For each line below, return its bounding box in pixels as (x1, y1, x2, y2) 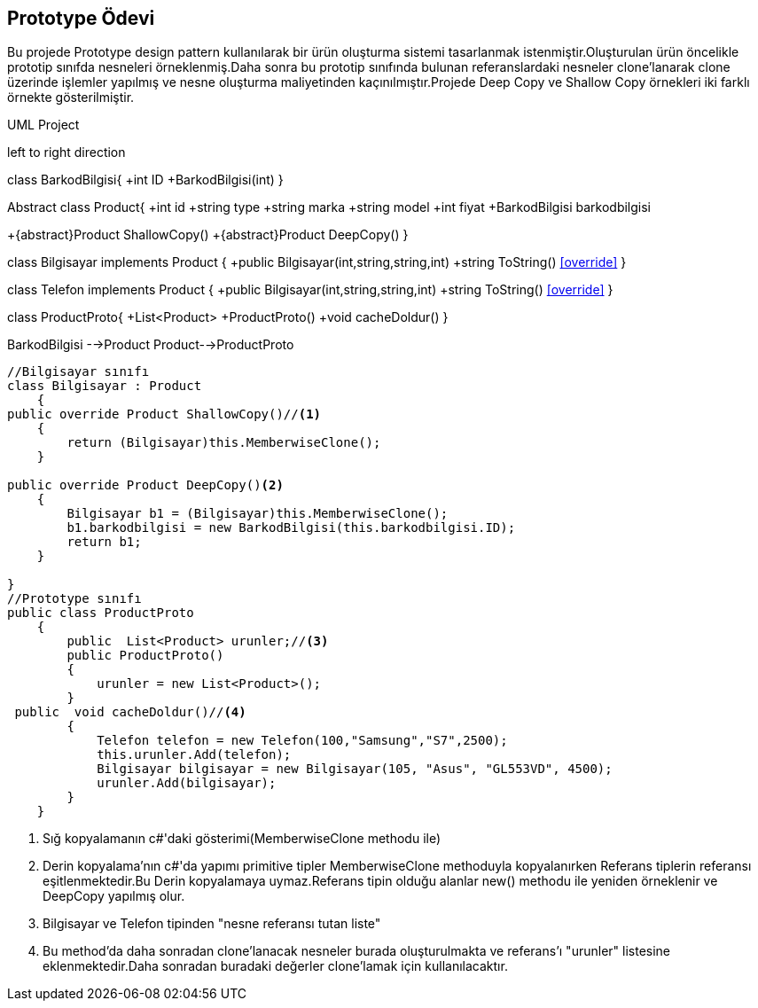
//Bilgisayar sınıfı (7, 364, 150, 379)
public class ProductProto (7, 606, 194, 621)
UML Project (7, 117, 80, 133)
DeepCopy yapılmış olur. (43, 888, 185, 904)
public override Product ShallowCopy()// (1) (7, 407, 322, 422)
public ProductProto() (66, 648, 224, 663)
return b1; (66, 535, 142, 550)
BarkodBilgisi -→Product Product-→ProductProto (7, 337, 294, 353)
